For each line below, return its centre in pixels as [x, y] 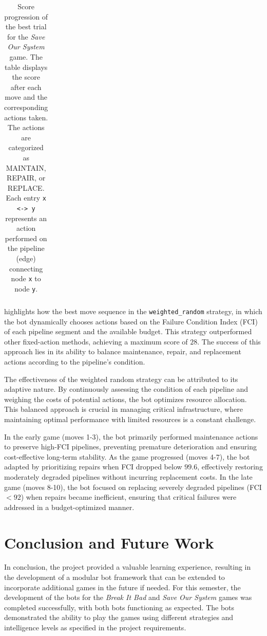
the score [26, 77]
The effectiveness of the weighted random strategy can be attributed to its [121, 379]
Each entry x [26, 198]
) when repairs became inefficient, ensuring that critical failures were [129, 497]
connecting [26, 268]
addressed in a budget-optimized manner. [69, 507]
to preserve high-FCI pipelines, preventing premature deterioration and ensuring [130, 447]
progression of [26, 16]
